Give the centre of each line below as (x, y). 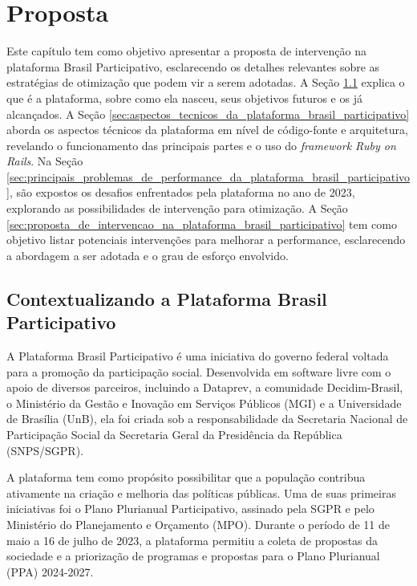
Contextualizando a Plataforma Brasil (167, 298)
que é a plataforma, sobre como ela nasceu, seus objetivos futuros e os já (184, 98)
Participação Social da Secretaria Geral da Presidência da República (174, 434)
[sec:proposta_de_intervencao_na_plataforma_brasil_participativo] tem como (202, 224)
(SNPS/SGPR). (45, 450)
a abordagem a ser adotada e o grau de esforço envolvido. (148, 255)
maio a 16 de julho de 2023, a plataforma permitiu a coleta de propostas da (192, 540)
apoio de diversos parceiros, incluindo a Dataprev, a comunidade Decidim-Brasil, (205, 387)
